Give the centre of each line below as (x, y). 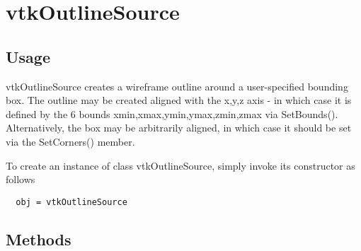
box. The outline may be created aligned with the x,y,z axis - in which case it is (179, 100)
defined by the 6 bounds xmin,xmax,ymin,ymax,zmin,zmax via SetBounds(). (172, 113)
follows (21, 179)
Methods (39, 239)
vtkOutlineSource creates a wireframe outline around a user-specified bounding (177, 86)
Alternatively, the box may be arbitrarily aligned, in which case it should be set (179, 128)
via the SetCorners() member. (70, 141)
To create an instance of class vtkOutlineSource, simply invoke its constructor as (180, 165)
